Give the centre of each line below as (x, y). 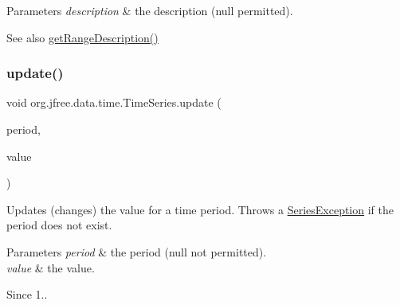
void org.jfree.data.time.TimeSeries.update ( (114, 102)
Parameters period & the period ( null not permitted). (137, 251)
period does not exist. (59, 225)
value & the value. (51, 267)
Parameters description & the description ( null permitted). (150, 10)
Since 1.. (27, 294)
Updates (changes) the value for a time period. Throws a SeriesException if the (200, 209)
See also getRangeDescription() (82, 37)
